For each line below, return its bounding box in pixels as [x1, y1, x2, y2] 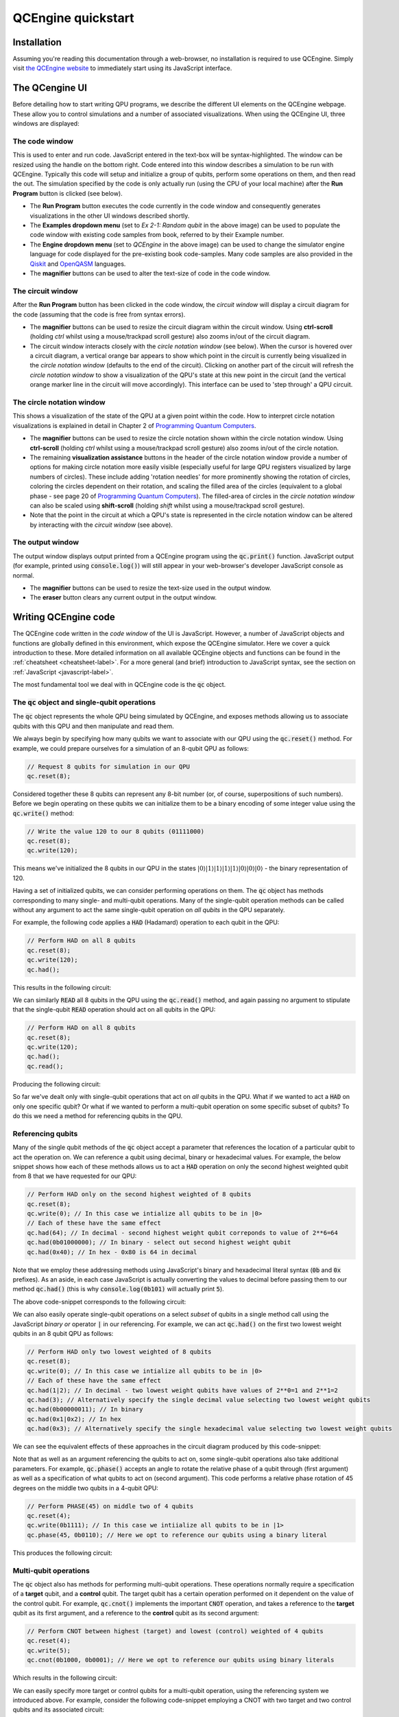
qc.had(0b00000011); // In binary [27, 1405, 143, 1413]
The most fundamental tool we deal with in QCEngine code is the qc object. [12, 681, 226, 689]
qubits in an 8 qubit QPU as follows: [12, 1329, 114, 1337]
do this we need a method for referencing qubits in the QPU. [12, 1112, 183, 1120]
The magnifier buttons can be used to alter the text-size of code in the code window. [29, 269, 271, 277]
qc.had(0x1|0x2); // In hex [27, 1415, 121, 1423]
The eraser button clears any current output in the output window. [29, 593, 217, 602]
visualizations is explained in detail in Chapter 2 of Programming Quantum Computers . [12, 421, 256, 429]
